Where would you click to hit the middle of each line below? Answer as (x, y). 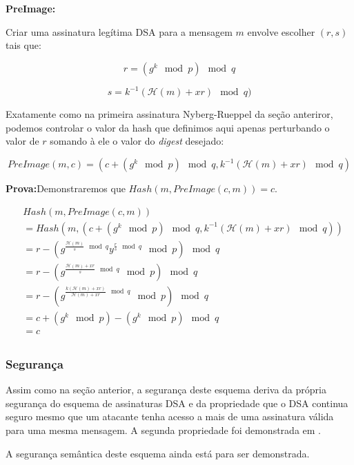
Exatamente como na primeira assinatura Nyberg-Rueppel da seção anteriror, (169, 114)
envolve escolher (281, 31)
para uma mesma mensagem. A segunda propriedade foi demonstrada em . (164, 430)
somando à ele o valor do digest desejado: (137, 141)
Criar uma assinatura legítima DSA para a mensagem (119, 31)
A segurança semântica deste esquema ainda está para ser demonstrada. (158, 453)
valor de (22, 141)
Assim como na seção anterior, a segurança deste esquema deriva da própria (166, 390)
